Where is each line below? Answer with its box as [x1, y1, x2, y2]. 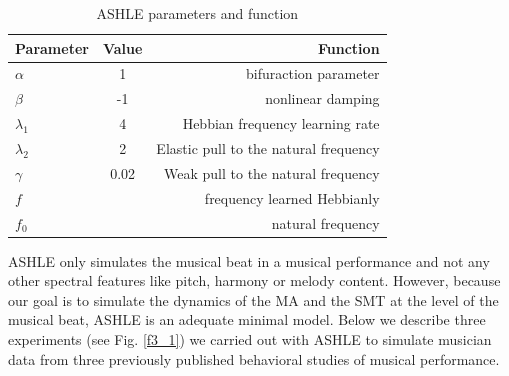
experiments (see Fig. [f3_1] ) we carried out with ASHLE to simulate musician [8, 328, 492, 349]
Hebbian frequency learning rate [182, 113, 380, 134]
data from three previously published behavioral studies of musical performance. [8, 348, 500, 369]
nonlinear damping [265, 88, 380, 109]
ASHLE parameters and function [96, 3, 299, 23]
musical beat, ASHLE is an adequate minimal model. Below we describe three [8, 309, 486, 330]
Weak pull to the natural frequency [164, 162, 380, 183]
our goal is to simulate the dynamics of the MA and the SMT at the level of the [8, 289, 499, 310]
